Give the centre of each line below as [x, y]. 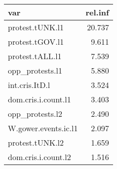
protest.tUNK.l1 [36, 27]
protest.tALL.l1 [35, 56]
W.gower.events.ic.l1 [43, 128]
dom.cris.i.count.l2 [39, 157]
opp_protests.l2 [35, 114]
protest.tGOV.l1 [36, 42]
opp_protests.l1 [35, 70]
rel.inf [97, 12]
